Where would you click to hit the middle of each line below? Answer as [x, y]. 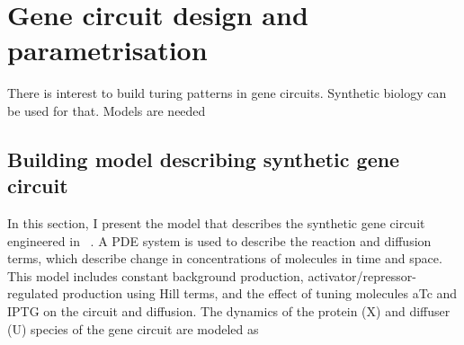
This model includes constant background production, [156, 275]
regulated [33, 293]
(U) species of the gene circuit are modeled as [133, 328]
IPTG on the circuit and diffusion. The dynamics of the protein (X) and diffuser [229, 311]
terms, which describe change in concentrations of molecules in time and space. [225, 258]
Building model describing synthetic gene [204, 159]
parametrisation [107, 50]
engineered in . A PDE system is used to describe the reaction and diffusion [219, 240]
